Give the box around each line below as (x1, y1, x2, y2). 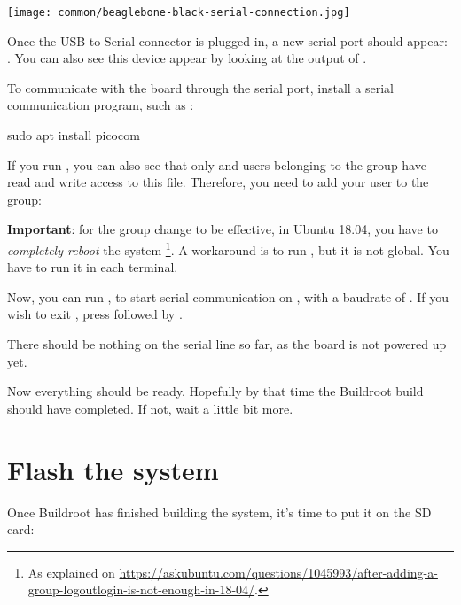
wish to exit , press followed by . (7, 305, 183, 323)
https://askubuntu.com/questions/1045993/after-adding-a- (119, 562, 438, 581)
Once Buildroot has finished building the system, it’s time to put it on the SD (7, 502, 432, 521)
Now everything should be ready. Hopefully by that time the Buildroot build (7, 382, 424, 400)
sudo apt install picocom (7, 126, 140, 144)
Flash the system (7, 451, 219, 487)
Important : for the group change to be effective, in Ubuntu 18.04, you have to (7, 220, 438, 238)
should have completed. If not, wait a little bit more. (7, 399, 293, 417)
